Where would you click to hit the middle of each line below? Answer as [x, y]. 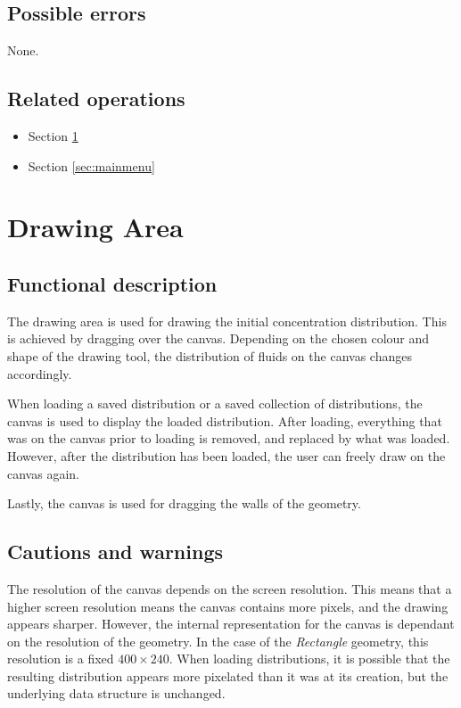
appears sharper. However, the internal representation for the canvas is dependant [231, 624]
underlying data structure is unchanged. [116, 693]
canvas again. [43, 473]
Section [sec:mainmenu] [91, 165]
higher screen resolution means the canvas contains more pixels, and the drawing [228, 606]
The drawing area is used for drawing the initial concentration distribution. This [227, 321]
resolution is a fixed [61, 659]
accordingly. [40, 373]
